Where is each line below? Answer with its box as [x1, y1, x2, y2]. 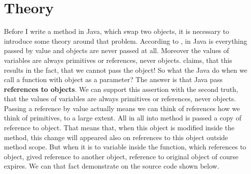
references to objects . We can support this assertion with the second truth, [4, 84, 238, 94]
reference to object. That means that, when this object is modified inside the [4, 122, 235, 133]
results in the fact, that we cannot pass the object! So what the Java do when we [4, 64, 248, 75]
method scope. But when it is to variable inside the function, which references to [4, 142, 247, 152]
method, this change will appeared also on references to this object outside [4, 132, 228, 142]
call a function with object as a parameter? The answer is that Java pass [4, 74, 223, 85]
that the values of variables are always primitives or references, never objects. [4, 93, 236, 104]
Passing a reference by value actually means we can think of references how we [4, 103, 240, 113]
